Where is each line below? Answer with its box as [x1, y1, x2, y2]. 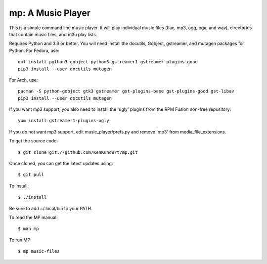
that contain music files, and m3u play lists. [9, 31, 97, 37]
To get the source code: [9, 138, 58, 144]
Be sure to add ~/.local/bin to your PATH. [9, 205, 92, 211]
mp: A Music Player [9, 7, 91, 18]
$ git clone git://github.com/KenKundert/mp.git [18, 149, 138, 155]
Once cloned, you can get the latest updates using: [9, 161, 113, 167]
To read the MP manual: [9, 214, 58, 220]
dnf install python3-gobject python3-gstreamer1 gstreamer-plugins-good [18, 59, 198, 65]
